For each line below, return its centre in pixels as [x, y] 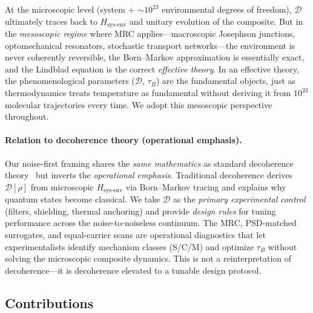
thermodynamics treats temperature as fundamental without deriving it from [148, 93]
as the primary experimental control [239, 199]
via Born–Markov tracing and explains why [206, 186]
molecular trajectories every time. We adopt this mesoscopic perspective [139, 104]
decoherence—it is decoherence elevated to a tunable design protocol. [133, 270]
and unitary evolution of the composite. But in [216, 21]
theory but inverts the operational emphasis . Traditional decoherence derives [149, 175]
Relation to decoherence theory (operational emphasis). [124, 140]
